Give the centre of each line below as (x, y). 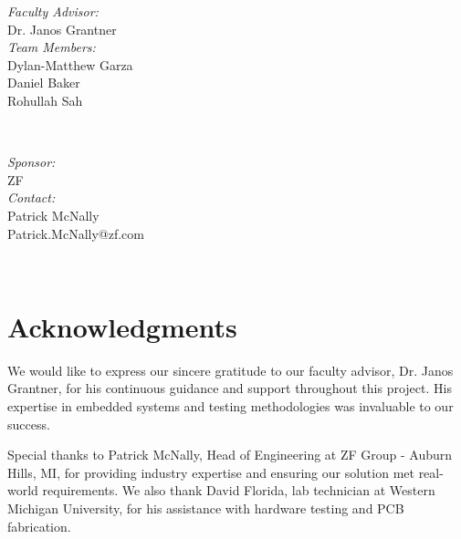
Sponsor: (31, 162)
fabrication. (39, 526)
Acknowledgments (122, 326)
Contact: (31, 197)
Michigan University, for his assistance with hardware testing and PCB (206, 508)
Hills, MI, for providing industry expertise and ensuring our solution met (211, 472)
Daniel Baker (44, 83)
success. (29, 424)
